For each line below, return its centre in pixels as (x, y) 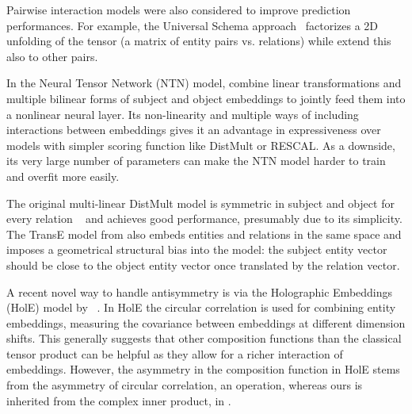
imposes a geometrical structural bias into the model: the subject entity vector (197, 249)
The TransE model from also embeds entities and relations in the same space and (204, 234)
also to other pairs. (52, 56)
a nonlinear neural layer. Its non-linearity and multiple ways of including (183, 114)
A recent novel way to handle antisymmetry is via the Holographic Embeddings (200, 291)
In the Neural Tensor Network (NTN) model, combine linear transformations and (204, 83)
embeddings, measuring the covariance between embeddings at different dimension (206, 322)
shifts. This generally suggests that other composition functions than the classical (204, 338)
